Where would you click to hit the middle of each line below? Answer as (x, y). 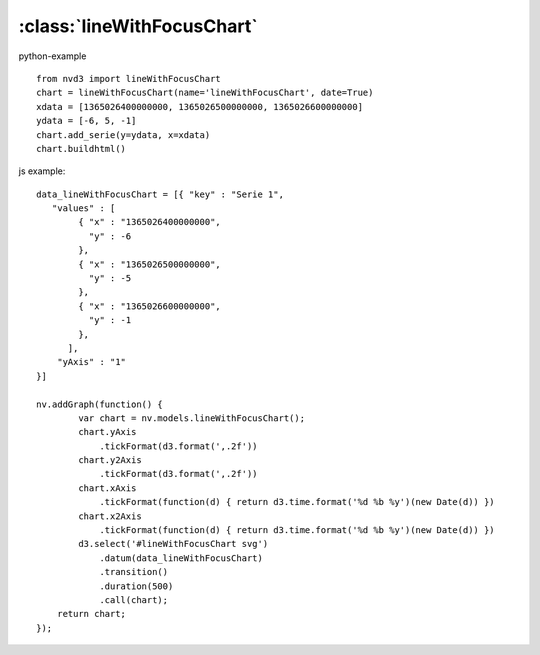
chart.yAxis (107, 432)
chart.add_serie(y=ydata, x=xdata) (123, 134)
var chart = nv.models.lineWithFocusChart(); (191, 418)
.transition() (134, 572)
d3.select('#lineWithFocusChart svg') (173, 544)
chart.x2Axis (110, 516)
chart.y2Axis (110, 460)
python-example (52, 56)
